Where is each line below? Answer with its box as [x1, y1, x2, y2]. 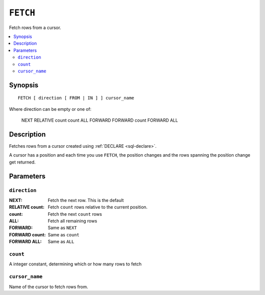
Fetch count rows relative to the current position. [48, 204, 148, 210]
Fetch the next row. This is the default [48, 197, 124, 203]
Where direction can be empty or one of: [9, 106, 92, 112]
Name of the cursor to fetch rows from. [9, 284, 88, 290]
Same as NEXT [48, 225, 77, 231]
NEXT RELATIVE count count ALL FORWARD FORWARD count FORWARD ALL [21, 117, 178, 123]
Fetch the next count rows [48, 211, 103, 217]
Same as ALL [48, 239, 75, 245]
